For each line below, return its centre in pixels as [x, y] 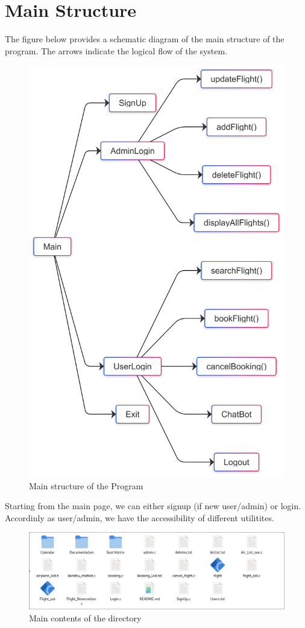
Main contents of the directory [85, 617]
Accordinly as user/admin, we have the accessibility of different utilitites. [140, 517]
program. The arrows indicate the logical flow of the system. [116, 50]
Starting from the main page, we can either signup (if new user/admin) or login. [153, 506]
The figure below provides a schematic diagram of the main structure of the [145, 39]
